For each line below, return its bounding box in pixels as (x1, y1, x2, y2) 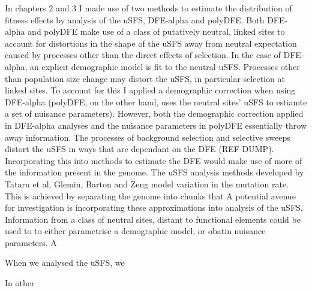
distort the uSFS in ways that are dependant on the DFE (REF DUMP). (5, 143, 274, 155)
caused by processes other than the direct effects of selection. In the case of (5, 48, 281, 61)
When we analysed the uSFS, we (5, 256, 125, 269)
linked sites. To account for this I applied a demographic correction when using (5, 84, 296, 96)
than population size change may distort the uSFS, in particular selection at (5, 72, 285, 84)
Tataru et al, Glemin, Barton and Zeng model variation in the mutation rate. (5, 177, 289, 190)
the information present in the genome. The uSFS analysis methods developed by (5, 166, 304, 178)
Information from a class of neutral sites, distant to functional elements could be (5, 213, 301, 225)
